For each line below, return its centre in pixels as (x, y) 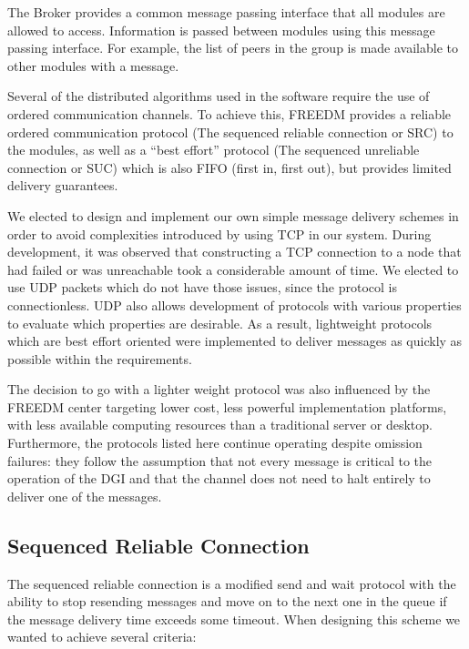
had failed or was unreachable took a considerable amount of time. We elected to (233, 269)
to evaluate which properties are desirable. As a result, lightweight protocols (220, 323)
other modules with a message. (93, 65)
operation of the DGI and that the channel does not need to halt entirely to (219, 478)
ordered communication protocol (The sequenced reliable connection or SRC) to (230, 132)
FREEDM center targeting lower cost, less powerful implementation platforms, (227, 406)
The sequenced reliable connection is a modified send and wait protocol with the (232, 583)
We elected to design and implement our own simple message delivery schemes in (233, 215)
